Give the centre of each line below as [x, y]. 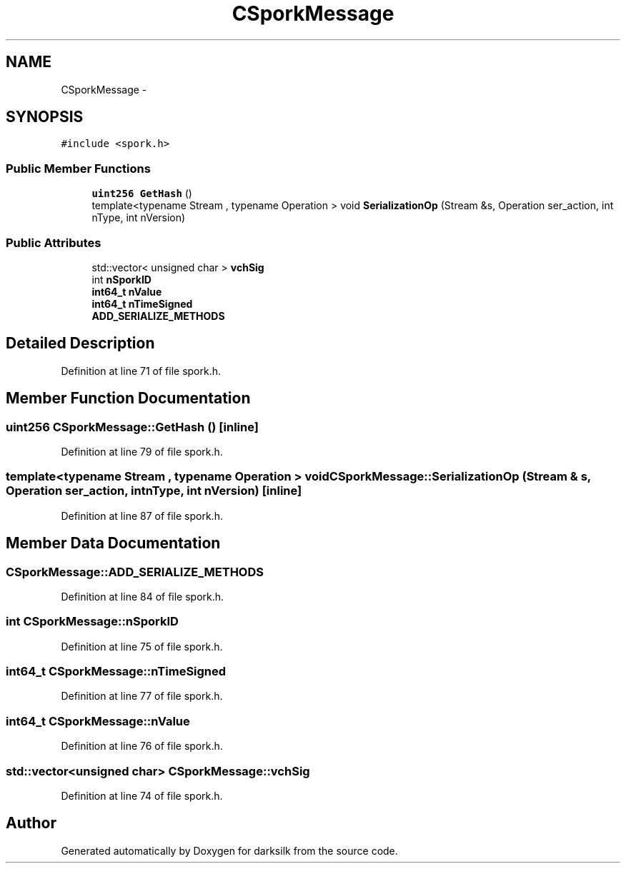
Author [31, 823]
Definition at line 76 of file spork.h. [142, 746]
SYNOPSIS [45, 117]
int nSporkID [121, 279]
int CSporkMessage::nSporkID [92, 622]
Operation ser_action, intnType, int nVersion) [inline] [154, 491]
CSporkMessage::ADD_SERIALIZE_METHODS [135, 572]
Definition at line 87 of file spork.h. [142, 516]
